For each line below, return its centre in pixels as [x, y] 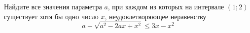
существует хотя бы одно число [51, 16]
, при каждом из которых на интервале [166, 6]
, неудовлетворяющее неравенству [156, 16]
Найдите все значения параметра [53, 6]
